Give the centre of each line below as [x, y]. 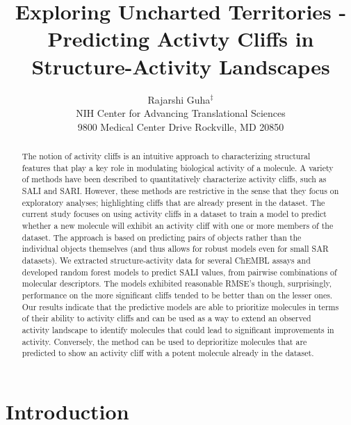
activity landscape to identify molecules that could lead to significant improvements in [178, 329]
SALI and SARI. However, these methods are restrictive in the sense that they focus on [180, 191]
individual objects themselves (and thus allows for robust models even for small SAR [175, 249]
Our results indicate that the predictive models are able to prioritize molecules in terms [180, 306]
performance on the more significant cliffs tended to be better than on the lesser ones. [177, 295]
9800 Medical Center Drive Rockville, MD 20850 [181, 126]
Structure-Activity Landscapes [181, 66]
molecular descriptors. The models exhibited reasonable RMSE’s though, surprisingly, [177, 283]
